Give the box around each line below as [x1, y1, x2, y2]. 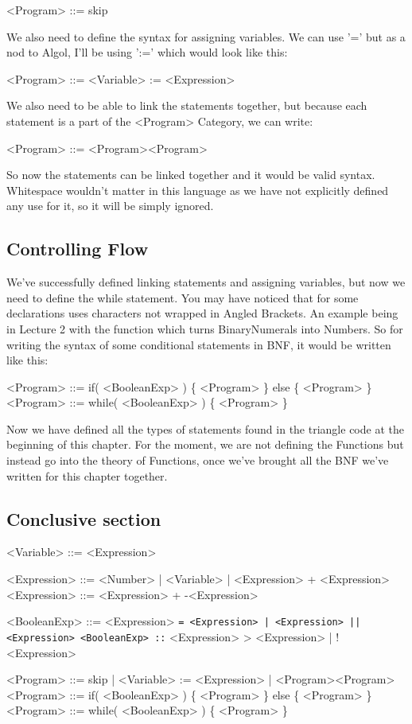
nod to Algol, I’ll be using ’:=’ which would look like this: [6, 44, 288, 60]
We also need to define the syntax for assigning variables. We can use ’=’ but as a [6, 28, 406, 45]
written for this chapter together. [6, 467, 168, 484]
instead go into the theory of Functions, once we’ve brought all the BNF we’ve [6, 452, 389, 469]
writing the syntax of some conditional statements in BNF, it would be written [6, 336, 391, 352]
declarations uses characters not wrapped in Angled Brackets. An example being [6, 305, 398, 321]
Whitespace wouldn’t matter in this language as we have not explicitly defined [6, 181, 389, 198]
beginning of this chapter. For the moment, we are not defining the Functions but [6, 436, 404, 453]
